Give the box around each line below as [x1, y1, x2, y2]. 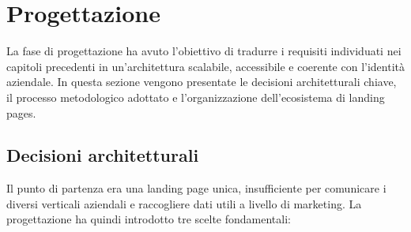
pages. [6, 104, 36, 121]
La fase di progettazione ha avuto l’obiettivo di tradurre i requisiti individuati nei [6, 43, 402, 59]
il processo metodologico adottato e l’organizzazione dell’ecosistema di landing [6, 88, 385, 105]
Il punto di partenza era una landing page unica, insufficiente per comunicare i [6, 180, 386, 196]
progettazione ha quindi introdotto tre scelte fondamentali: [6, 211, 291, 227]
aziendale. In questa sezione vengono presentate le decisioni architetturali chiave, [6, 73, 397, 90]
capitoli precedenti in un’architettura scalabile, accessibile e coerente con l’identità [6, 58, 405, 74]
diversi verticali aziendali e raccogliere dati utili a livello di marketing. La [6, 195, 362, 211]
